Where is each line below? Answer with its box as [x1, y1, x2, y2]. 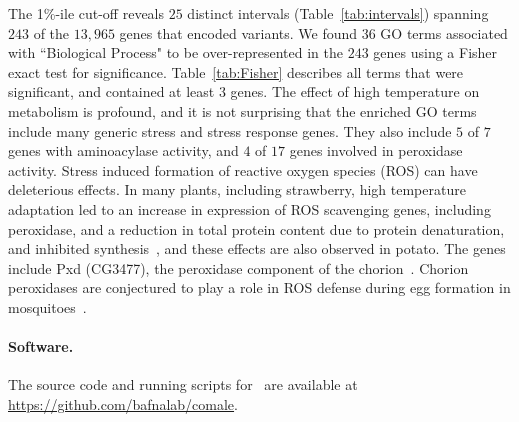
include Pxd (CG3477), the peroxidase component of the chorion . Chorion [8, 257, 469, 278]
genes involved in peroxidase [289, 140, 463, 161]
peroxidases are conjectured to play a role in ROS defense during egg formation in [8, 277, 511, 298]
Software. [8, 336, 74, 357]
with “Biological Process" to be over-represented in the [8, 42, 343, 63]
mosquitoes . [8, 296, 87, 317]
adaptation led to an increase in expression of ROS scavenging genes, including [8, 198, 491, 219]
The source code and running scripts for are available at [8, 374, 358, 395]
